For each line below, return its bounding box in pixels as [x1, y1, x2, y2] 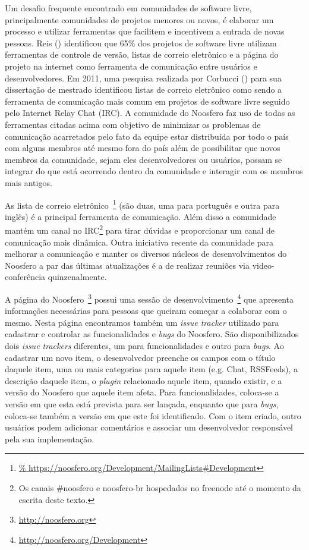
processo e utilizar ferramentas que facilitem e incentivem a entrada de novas [5, 25, 285, 37]
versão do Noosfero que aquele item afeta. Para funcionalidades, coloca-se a [5, 386, 279, 398]
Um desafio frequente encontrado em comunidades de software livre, [5, 2, 252, 14]
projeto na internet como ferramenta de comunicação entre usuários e [5, 59, 257, 72]
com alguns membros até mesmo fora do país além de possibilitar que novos [5, 142, 280, 154]
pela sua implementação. [5, 432, 94, 445]
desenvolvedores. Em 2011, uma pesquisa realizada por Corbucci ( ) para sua [5, 71, 282, 84]
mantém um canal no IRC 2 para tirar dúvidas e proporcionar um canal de [5, 222, 275, 236]
